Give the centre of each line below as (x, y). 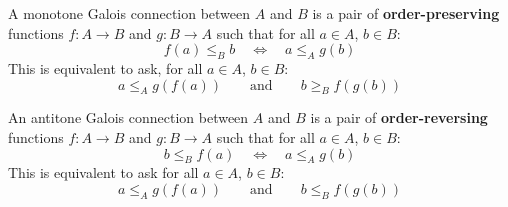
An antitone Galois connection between (128, 117)
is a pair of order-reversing (399, 117)
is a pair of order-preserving (406, 13)
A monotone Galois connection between (129, 13)
